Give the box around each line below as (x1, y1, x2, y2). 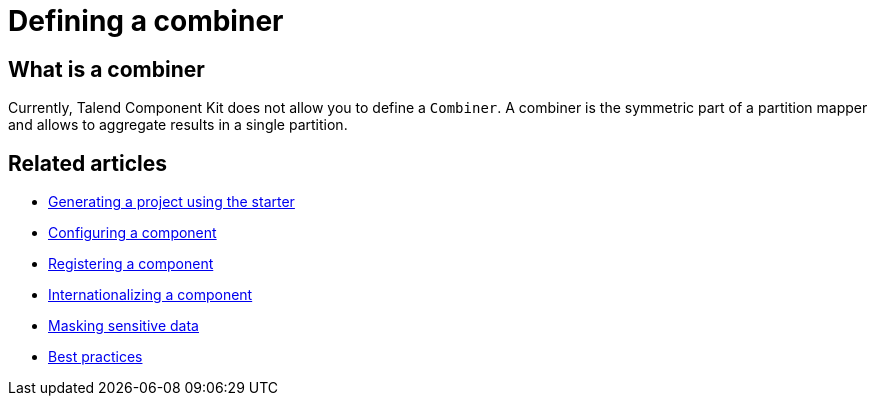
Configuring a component (48, 224, 217, 242)
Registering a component (48, 255, 214, 273)
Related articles (8, 150, 167, 176)
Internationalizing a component (48, 286, 253, 304)
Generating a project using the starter (48, 193, 295, 211)
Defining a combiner (8, 4, 284, 38)
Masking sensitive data (48, 317, 199, 335)
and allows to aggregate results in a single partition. (8, 116, 348, 134)
